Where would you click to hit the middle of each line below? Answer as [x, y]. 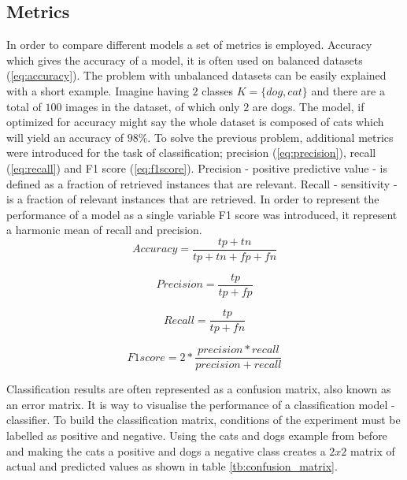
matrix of [373, 450]
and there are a [348, 90]
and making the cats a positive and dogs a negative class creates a [166, 450]
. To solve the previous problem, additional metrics [270, 137]
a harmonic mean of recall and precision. [104, 230]
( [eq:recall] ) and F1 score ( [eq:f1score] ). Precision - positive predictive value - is [197, 167]
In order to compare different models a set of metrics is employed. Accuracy [189, 45]
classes [218, 90]
